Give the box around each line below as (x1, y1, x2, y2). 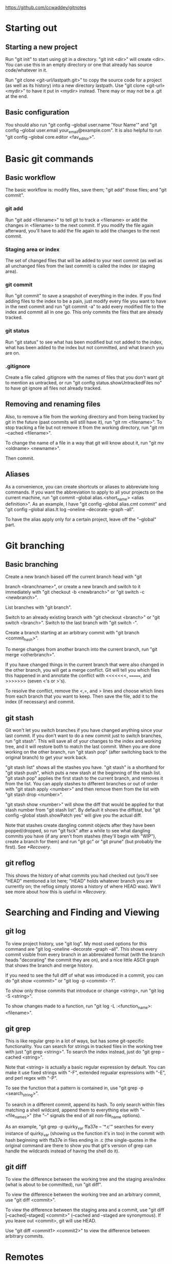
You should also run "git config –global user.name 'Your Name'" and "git (5, 121, 157, 127)
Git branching (5, 540, 65, 551)
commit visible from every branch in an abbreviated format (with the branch (5, 951, 165, 957)
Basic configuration (5, 108, 70, 117)
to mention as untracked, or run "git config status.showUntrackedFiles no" (5, 379, 162, 385)
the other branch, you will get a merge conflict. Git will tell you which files (5, 667, 160, 673)
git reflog (5, 859, 35, 867)
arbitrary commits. (5, 1233, 45, 1239)
